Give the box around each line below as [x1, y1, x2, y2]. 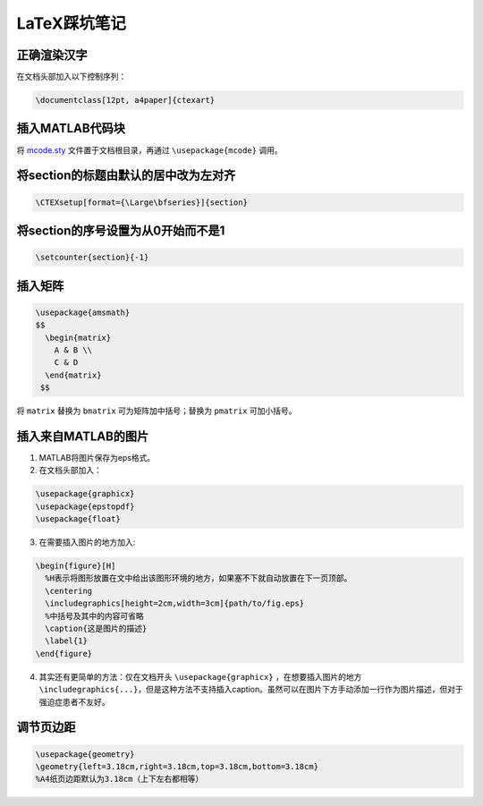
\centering [45, 586, 93, 596]
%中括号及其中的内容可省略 [45, 611, 144, 621]
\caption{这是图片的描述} [45, 624, 148, 634]
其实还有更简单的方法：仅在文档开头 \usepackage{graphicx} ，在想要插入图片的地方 [38, 671, 362, 682]
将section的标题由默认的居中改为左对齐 [16, 168, 236, 183]
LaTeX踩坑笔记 [16, 13, 127, 33]
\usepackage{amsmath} [35, 307, 131, 318]
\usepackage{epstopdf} [35, 501, 135, 512]
